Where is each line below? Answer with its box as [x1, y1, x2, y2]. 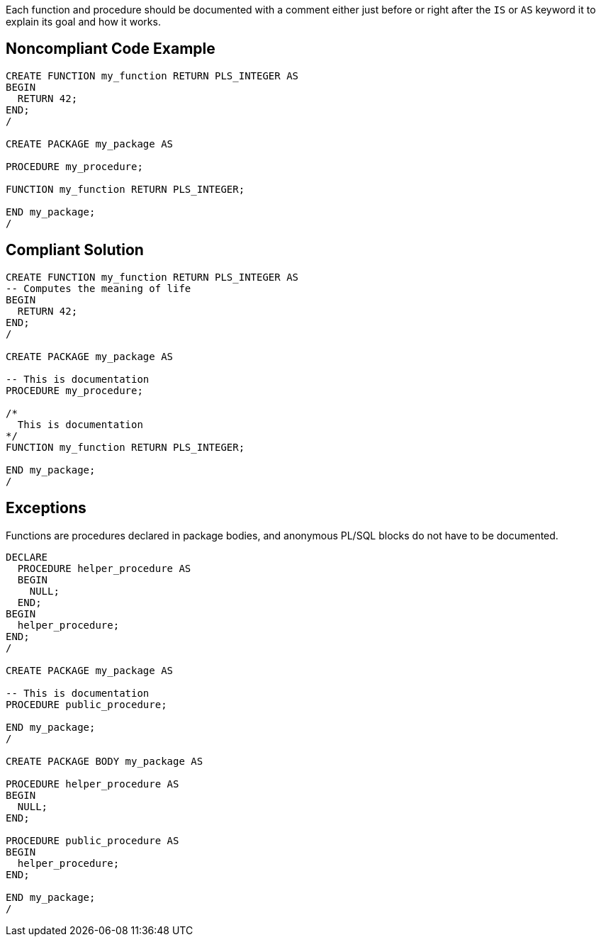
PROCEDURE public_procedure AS [6, 834, 179, 846]
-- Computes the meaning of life [6, 282, 191, 294]
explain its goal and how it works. [6, 16, 161, 28]
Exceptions [6, 499, 86, 517]
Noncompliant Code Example [6, 40, 215, 58]
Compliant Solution [6, 241, 144, 259]
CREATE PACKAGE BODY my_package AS [6, 755, 203, 767]
